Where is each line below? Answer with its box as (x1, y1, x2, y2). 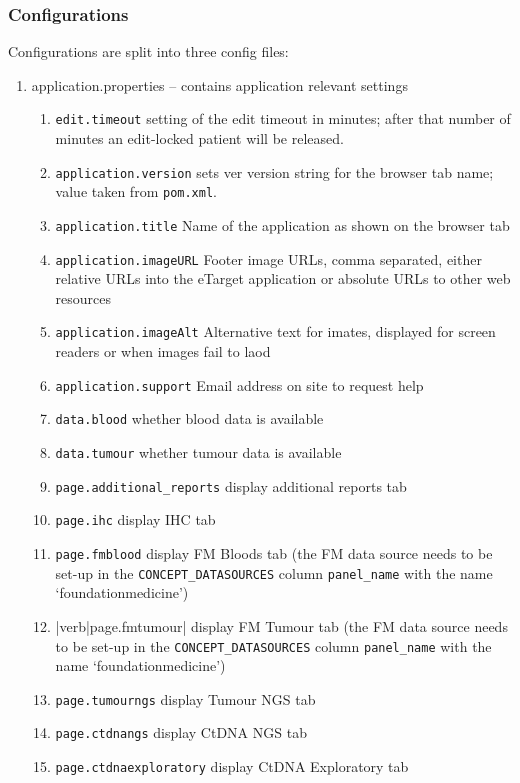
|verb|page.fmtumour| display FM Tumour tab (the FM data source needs (55, 615, 508, 636)
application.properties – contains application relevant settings (31, 74, 408, 95)
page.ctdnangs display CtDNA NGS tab (55, 722, 307, 743)
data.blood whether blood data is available (55, 408, 324, 429)
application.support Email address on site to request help (55, 374, 424, 395)
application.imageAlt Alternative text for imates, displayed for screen (55, 321, 496, 342)
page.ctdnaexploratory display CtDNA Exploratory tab (55, 756, 409, 777)
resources (55, 287, 112, 308)
